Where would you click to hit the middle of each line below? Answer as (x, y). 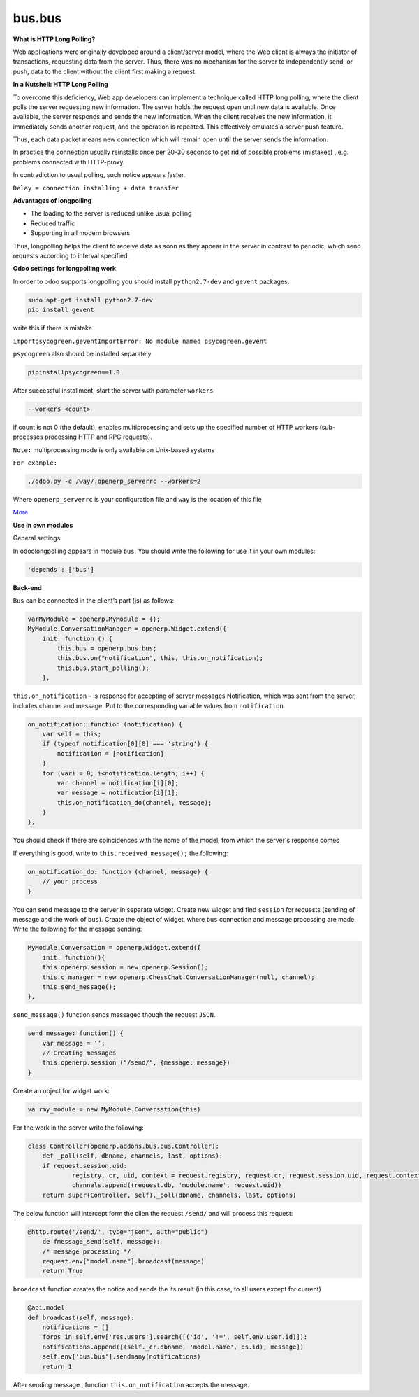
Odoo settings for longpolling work (65, 269)
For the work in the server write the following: (79, 1128)
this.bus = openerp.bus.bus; (107, 648)
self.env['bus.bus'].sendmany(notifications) (122, 1357)
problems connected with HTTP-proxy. (69, 162)
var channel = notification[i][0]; (118, 783)
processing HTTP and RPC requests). (98, 437)
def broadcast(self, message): (81, 1317)
